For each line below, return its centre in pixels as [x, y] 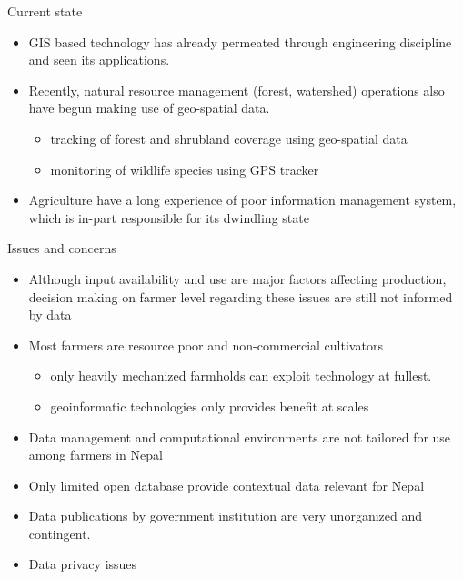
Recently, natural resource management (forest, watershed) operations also [237, 90]
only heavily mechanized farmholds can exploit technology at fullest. [241, 376]
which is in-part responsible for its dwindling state [169, 217]
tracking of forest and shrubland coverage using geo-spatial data [229, 138]
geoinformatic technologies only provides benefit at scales [210, 406]
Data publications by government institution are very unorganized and [226, 516]
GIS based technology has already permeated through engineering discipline [240, 41]
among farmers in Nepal [96, 455]
